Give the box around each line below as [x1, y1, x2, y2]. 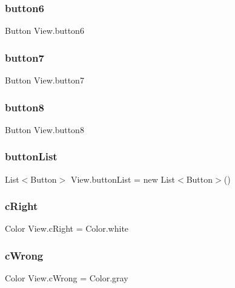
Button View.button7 [5, 74, 84, 87]
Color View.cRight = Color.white [5, 222, 129, 235]
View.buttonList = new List [70, 172, 176, 185]
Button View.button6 [5, 24, 84, 37]
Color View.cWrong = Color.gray [5, 272, 128, 284]
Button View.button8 [5, 123, 84, 136]
